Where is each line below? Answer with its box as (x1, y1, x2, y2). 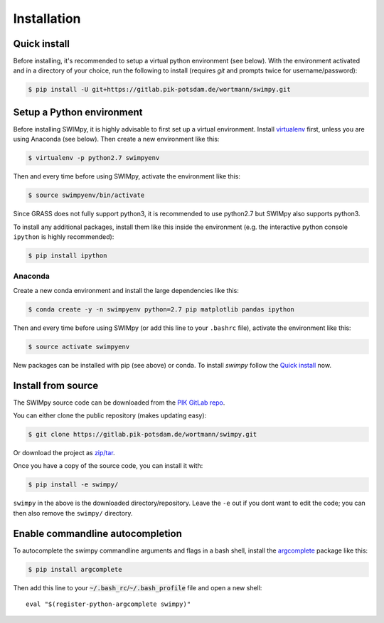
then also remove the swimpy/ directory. (13, 508, 133, 517)
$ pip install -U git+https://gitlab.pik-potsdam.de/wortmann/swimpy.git (28, 85, 291, 94)
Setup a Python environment (13, 106, 143, 118)
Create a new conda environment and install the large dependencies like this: (13, 286, 240, 294)
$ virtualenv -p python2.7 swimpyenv (28, 154, 160, 162)
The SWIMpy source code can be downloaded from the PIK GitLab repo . (13, 398, 225, 407)
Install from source (13, 379, 99, 391)
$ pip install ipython (28, 252, 107, 260)
